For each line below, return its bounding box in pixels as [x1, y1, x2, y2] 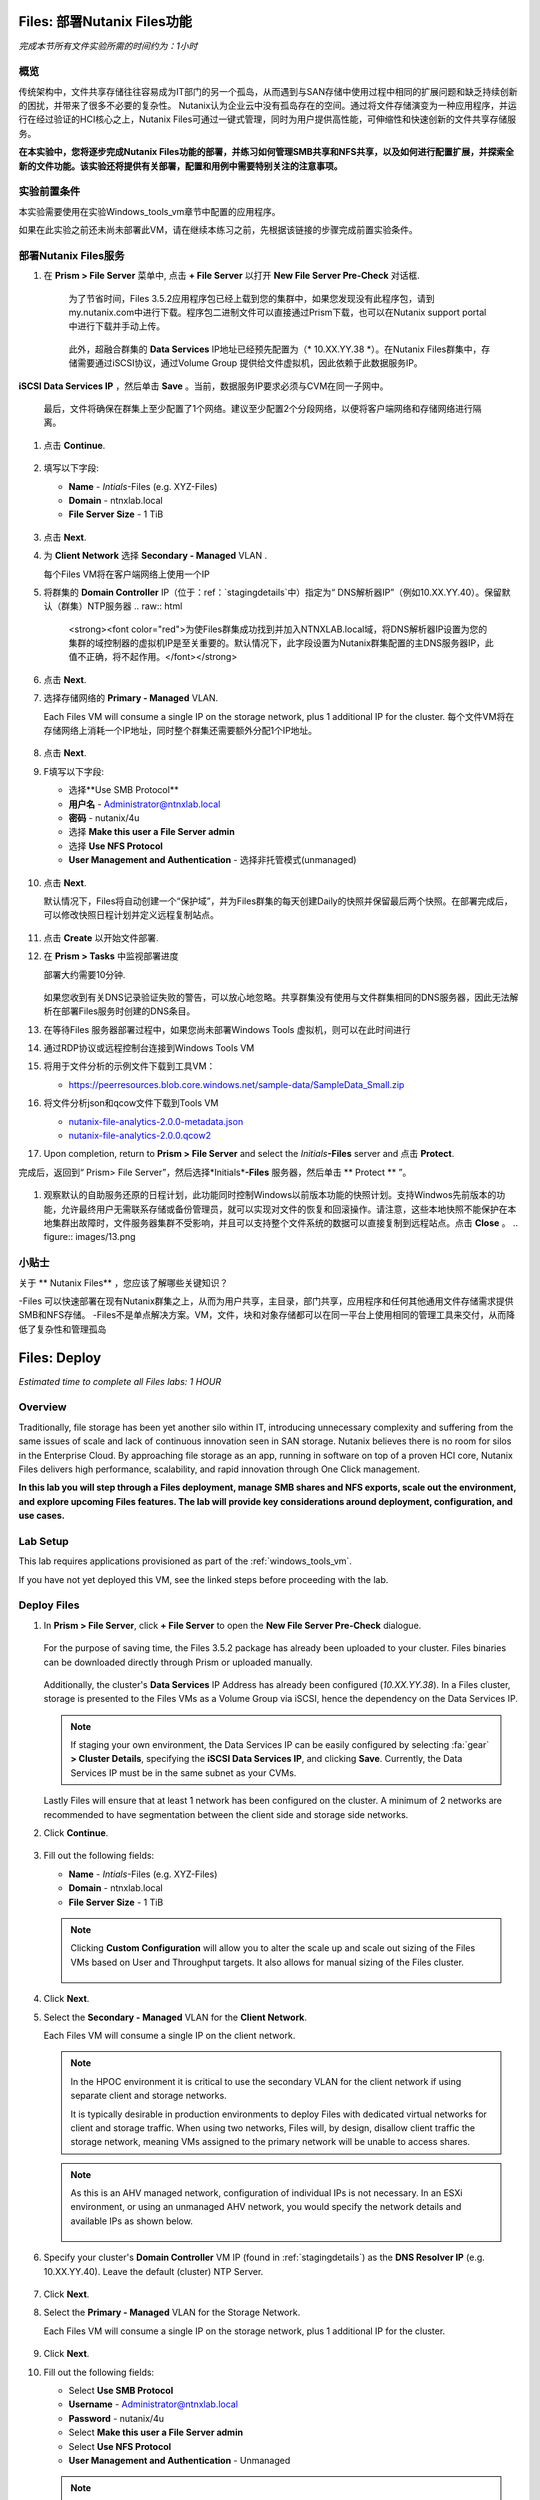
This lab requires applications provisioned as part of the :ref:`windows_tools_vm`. [18, 1555, 352, 1567]
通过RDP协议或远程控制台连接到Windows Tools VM [43, 1042, 255, 1054]
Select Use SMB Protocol [68, 2384, 174, 2396]
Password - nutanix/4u [68, 2412, 165, 2424]
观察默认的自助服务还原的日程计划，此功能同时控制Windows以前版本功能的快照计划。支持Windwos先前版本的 [43, 1189, 497, 1201]
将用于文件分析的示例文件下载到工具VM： [43, 1060, 216, 1072]
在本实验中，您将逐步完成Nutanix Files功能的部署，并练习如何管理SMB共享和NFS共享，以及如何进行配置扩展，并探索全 [18, 146, 515, 158]
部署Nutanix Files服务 [18, 248, 125, 262]
